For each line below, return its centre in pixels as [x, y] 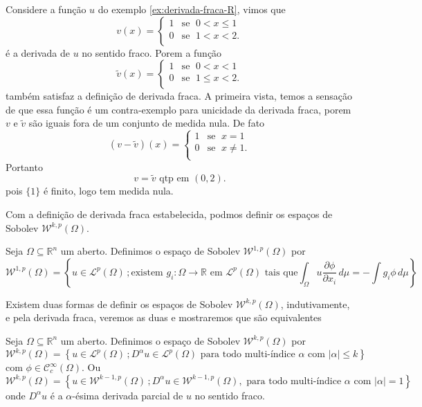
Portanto [24, 166]
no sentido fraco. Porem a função [152, 52]
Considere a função [46, 9]
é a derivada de [38, 52]
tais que [281, 272]
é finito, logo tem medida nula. [108, 191]
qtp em [174, 179]
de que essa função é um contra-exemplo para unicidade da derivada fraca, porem [178, 109]
